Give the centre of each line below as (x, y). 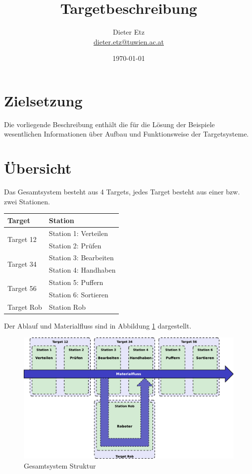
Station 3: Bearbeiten (81, 258)
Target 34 (22, 263)
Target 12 (22, 239)
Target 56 (22, 288)
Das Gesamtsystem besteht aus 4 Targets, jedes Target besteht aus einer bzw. (122, 192)
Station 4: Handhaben (82, 270)
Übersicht (38, 168)
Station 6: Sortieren (78, 294)
